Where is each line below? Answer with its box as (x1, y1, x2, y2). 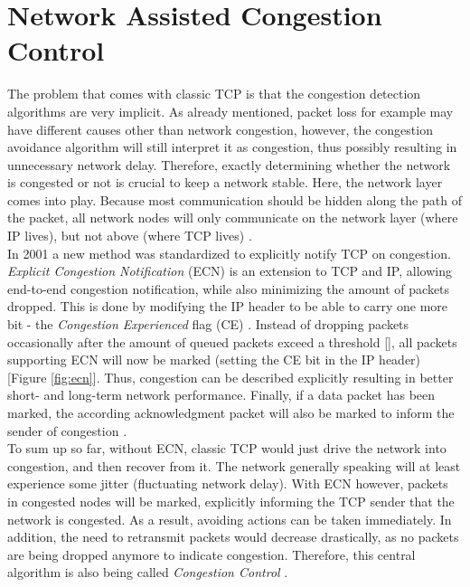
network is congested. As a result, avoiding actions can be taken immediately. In (7, 509, 452, 528)
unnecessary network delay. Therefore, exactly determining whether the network (7, 155, 451, 174)
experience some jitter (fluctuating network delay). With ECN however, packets (7, 474, 448, 493)
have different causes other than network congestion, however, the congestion (7, 119, 433, 138)
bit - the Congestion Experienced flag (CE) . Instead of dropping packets (7, 315, 409, 334)
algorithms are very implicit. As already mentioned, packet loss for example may (7, 101, 454, 120)
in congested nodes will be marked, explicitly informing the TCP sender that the (7, 491, 455, 510)
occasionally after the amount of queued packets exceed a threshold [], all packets (7, 332, 457, 351)
